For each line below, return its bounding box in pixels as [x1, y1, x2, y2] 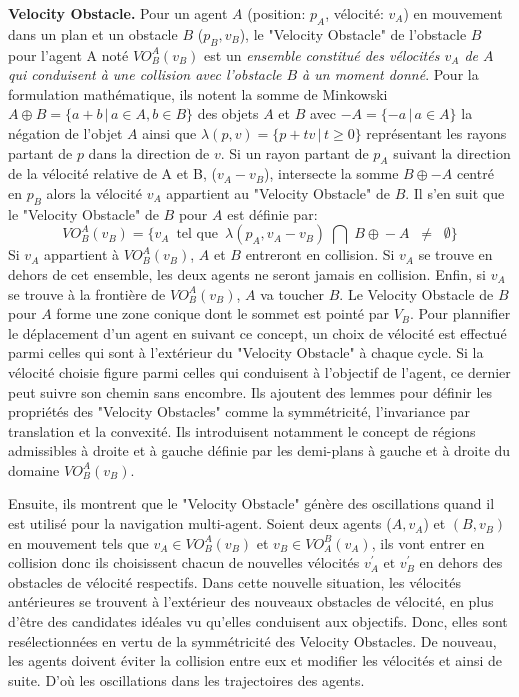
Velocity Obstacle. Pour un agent [8, 3, 228, 23]
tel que [176, 227, 219, 242]
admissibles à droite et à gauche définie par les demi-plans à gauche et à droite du [8, 440, 511, 461]
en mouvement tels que [8, 532, 149, 553]
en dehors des [419, 552, 503, 573]
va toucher [260, 283, 325, 304]
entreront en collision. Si [245, 244, 395, 265]
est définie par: [227, 203, 318, 224]
